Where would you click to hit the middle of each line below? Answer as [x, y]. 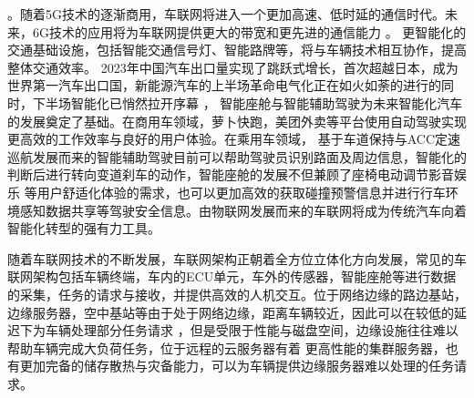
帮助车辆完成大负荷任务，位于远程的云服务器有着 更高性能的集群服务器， [227, 347]
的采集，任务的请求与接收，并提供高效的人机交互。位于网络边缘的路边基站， [237, 294]
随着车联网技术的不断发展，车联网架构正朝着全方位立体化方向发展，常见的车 [237, 258]
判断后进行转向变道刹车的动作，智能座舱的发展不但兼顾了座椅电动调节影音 [231, 174]
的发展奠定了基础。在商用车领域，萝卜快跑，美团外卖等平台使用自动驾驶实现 [237, 121]
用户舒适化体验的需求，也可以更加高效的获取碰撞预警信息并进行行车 [241, 192]
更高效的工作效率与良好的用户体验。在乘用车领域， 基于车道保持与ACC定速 [234, 139]
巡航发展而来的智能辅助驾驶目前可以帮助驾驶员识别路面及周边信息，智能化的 [237, 156]
